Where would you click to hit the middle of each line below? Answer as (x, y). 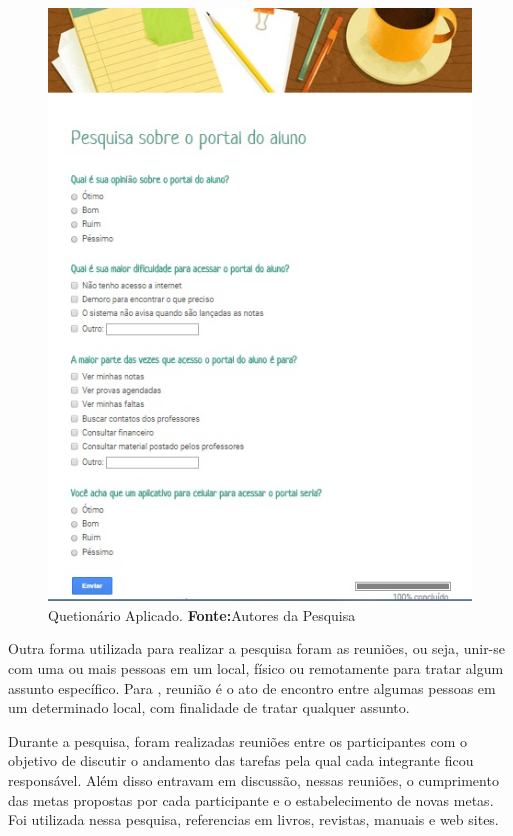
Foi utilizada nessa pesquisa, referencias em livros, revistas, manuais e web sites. (253, 819)
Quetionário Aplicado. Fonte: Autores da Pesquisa (202, 614)
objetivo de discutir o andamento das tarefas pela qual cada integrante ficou (241, 760)
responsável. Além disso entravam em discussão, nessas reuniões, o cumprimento (253, 779)
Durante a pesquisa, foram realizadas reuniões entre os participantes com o (237, 740)
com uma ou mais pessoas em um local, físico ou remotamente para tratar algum (256, 668)
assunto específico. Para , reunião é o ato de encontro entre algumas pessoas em (252, 687)
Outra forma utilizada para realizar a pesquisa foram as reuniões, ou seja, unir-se (257, 648)
